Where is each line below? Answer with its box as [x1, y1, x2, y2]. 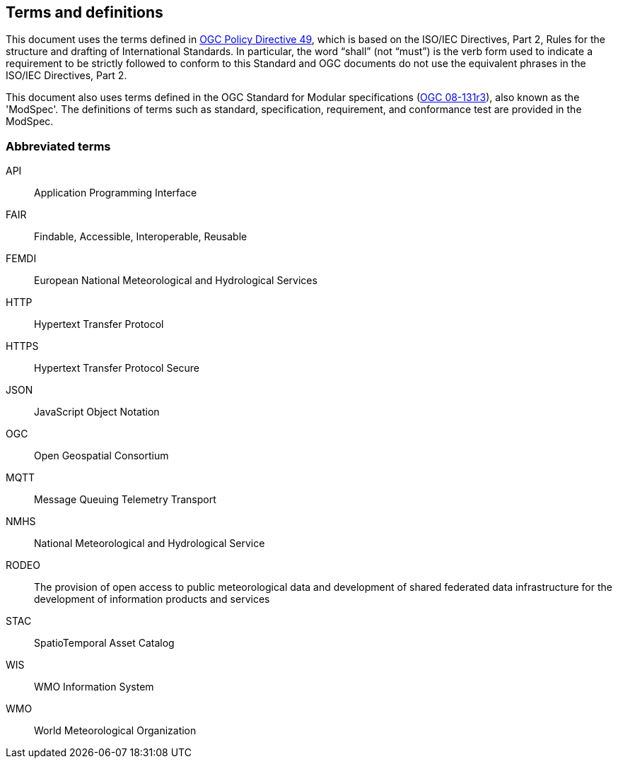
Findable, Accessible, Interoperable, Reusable [34, 230, 247, 243]
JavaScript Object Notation [34, 406, 160, 418]
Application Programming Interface [34, 187, 197, 199]
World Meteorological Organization [34, 724, 197, 737]
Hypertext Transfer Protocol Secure [34, 362, 200, 375]
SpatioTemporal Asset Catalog [34, 637, 175, 650]
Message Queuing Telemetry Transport [34, 493, 216, 506]
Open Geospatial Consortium [34, 449, 169, 462]
